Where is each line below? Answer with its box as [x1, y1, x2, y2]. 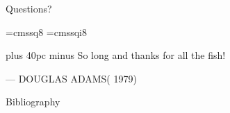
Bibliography [6, 94, 60, 109]
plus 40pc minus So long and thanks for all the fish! [6, 48, 226, 62]
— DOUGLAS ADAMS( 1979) [6, 71, 137, 85]
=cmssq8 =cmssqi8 [6, 24, 87, 39]
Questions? [6, 1, 52, 15]
